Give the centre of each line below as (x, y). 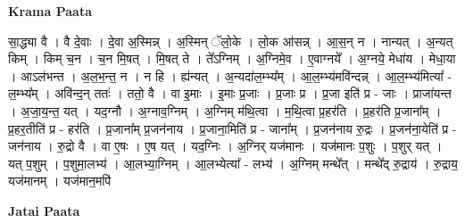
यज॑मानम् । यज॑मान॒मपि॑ (60, 181)
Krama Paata (50, 11)
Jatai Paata (44, 210)
